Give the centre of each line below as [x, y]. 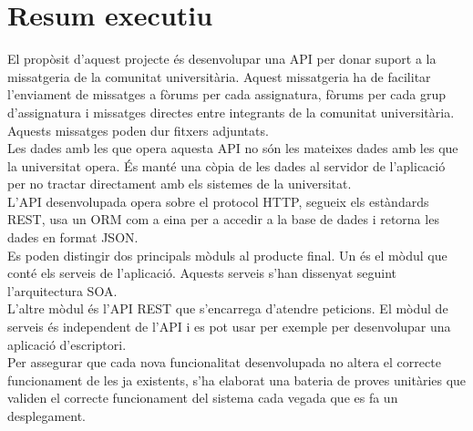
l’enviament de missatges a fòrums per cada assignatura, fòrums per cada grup [227, 94]
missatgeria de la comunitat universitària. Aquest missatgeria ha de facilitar [219, 76]
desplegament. [47, 416]
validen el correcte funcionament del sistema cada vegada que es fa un [203, 398]
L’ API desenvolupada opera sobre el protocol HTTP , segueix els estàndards [218, 201]
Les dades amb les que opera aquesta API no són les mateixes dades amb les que [233, 148]
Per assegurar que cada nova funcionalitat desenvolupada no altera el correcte [224, 362]
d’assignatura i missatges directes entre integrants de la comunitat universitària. [231, 112]
